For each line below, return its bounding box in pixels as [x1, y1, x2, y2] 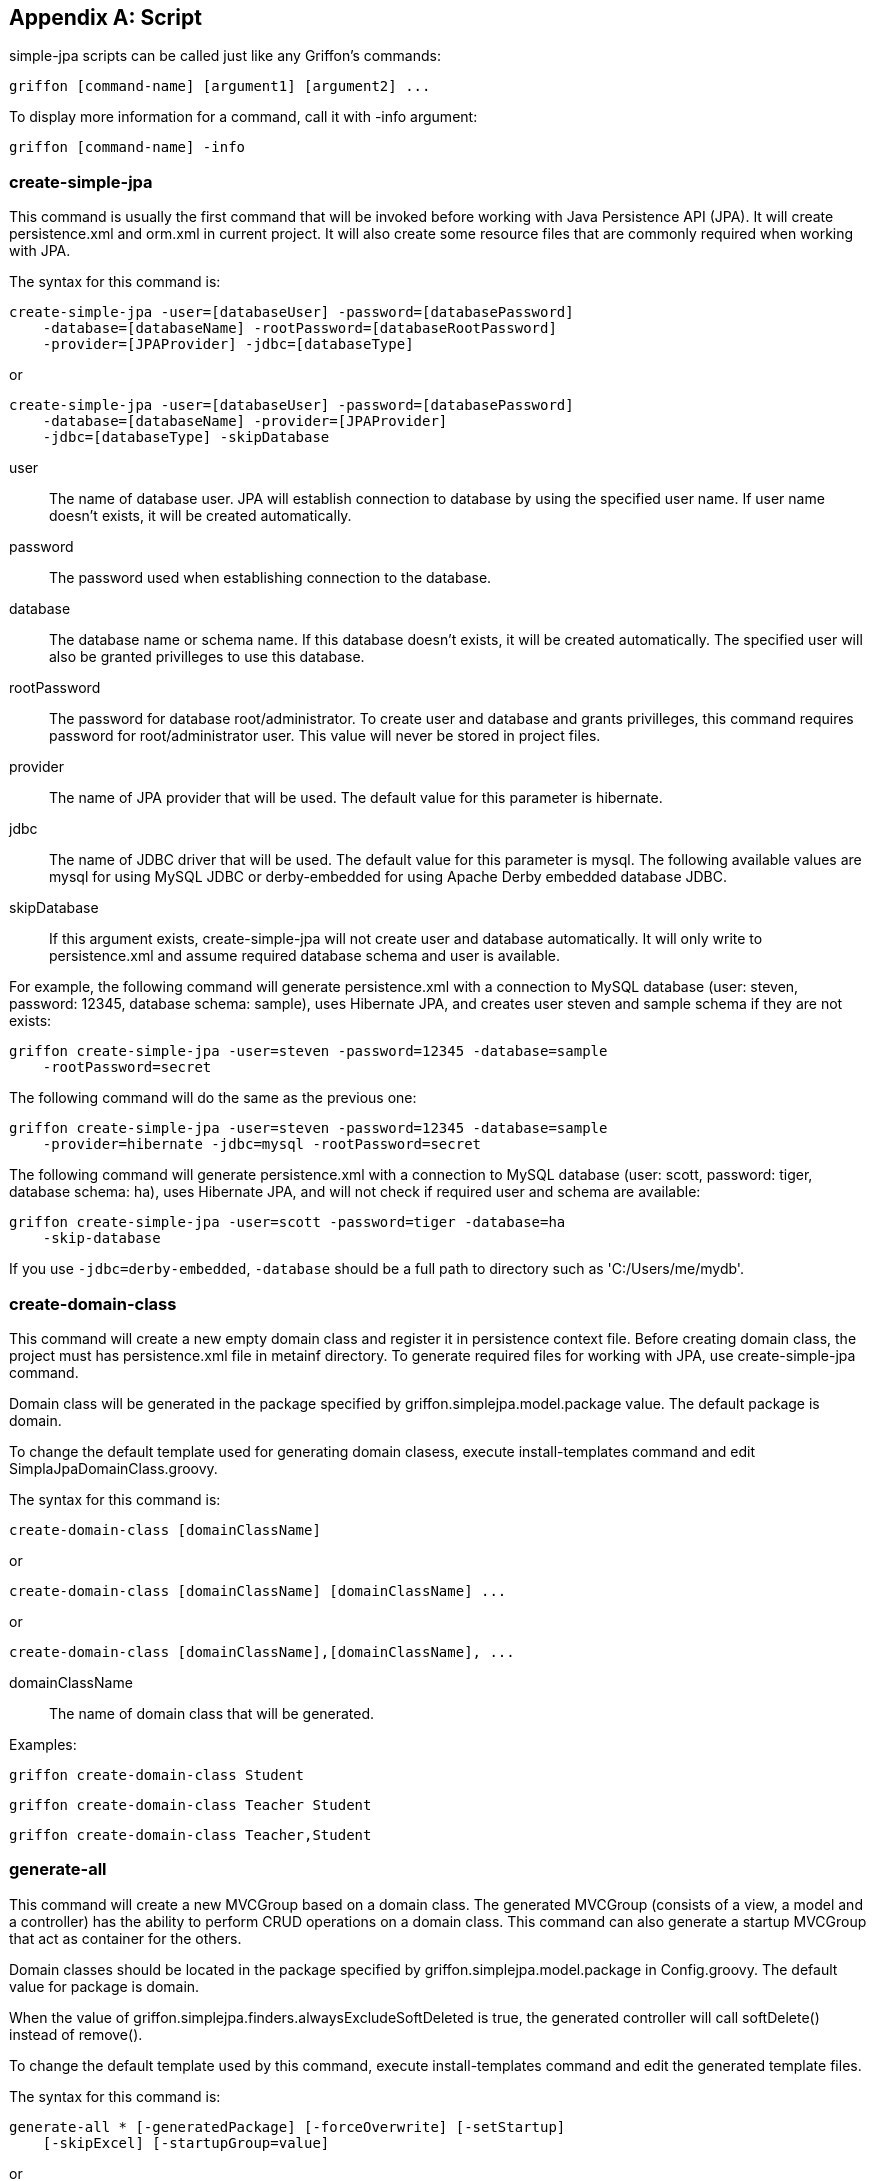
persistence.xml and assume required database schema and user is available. [49, 947, 560, 965]
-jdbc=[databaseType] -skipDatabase [42, 429, 330, 446]
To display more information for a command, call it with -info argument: [9, 108, 478, 126]
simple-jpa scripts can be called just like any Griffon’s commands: [9, 47, 441, 65]
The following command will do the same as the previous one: [9, 1089, 417, 1107]
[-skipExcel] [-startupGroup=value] [42, 2134, 330, 2151]
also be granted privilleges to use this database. [49, 648, 365, 666]
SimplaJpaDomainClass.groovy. [9, 1459, 218, 1477]
